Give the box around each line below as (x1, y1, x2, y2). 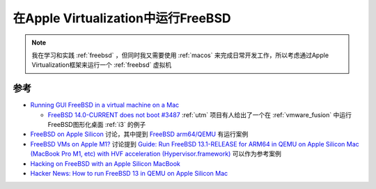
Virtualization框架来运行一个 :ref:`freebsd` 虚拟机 (31, 61, 172, 69)
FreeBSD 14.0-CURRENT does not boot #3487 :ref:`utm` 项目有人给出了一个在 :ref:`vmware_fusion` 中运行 (47, 110, 352, 119)
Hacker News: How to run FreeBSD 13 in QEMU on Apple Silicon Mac (30, 169, 228, 177)
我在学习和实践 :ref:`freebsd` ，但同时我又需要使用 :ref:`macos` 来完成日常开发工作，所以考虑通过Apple (31, 51, 329, 59)
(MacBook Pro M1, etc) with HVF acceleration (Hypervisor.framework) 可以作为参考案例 (30, 150, 281, 158)
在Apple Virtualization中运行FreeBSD (13, 10, 231, 26)
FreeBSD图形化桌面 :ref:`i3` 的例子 (47, 121, 146, 129)
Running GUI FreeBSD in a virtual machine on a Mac (30, 101, 180, 109)
